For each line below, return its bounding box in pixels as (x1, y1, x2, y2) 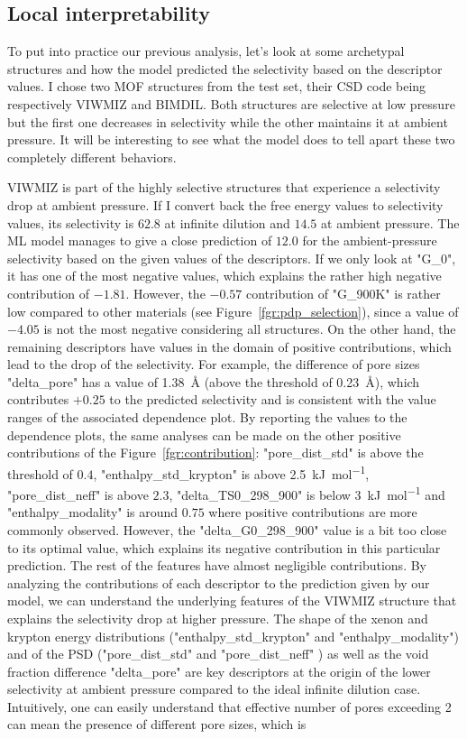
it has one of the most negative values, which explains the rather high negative (7, 266, 442, 285)
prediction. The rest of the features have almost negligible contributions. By (7, 556, 426, 575)
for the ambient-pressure (302, 231, 437, 250)
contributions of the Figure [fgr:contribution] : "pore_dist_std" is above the (7, 443, 424, 462)
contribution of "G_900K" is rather (245, 283, 441, 302)
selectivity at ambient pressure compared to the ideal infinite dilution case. (7, 679, 421, 698)
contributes (7, 390, 69, 409)
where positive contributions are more (208, 503, 417, 522)
